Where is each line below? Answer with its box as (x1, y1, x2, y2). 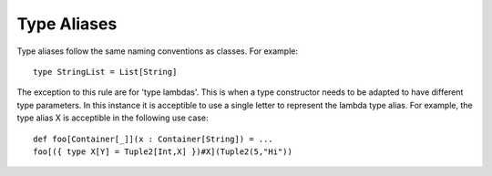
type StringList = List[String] (33, 67, 178, 77)
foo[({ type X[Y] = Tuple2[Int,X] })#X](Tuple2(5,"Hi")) (33, 146, 293, 157)
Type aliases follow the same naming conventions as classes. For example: (16, 46, 299, 57)
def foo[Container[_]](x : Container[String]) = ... (33, 133, 273, 144)
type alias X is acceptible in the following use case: (16, 112, 209, 123)
